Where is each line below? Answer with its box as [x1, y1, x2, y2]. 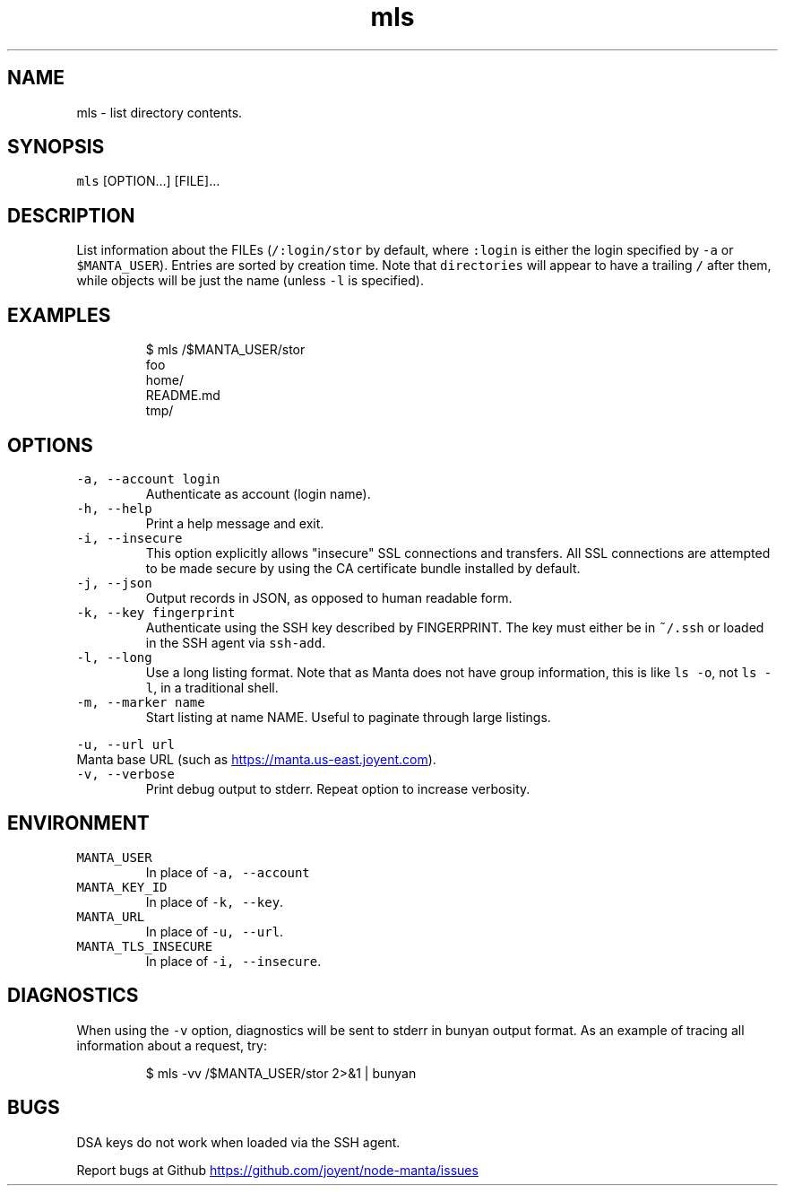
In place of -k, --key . [145, 893, 284, 910]
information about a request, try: [76, 1037, 267, 1053]
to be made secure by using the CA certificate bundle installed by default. [145, 560, 581, 576]
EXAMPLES [7, 303, 111, 327]
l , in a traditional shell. [145, 679, 279, 695]
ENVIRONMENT [7, 812, 150, 835]
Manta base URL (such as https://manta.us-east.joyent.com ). [76, 751, 436, 767]
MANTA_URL [76, 909, 145, 924]
